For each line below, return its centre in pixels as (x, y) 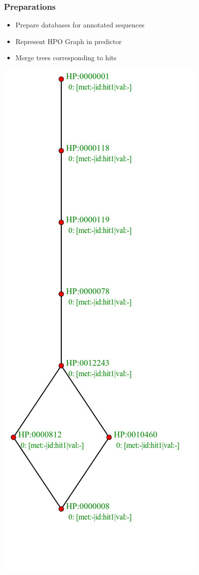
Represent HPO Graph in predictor (68, 41)
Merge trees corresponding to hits (66, 58)
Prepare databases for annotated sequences (80, 25)
